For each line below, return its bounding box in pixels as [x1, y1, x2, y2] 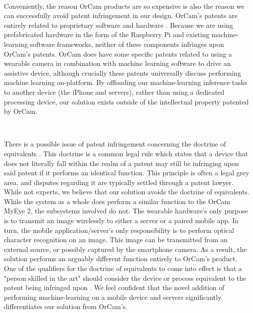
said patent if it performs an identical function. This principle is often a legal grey [4, 167, 250, 178]
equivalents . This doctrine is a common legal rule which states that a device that [4, 148, 248, 158]
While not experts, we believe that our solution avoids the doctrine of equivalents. [4, 187, 250, 197]
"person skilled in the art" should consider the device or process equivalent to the [4, 272, 247, 283]
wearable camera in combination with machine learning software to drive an [4, 58, 231, 68]
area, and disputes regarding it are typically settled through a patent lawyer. [4, 177, 233, 187]
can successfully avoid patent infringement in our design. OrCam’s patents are [4, 10, 238, 21]
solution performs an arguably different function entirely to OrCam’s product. [4, 253, 237, 264]
